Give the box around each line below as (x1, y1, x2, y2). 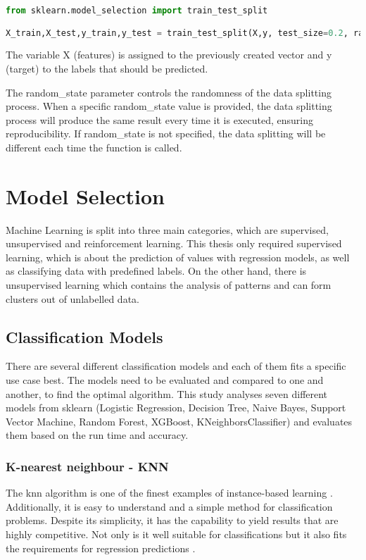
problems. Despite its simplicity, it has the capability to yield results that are (6, 513, 339, 528)
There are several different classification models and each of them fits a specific (6, 359, 346, 373)
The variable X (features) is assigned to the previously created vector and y (6, 47, 332, 62)
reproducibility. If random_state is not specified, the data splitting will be (6, 126, 326, 141)
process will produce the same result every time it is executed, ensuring (6, 112, 313, 127)
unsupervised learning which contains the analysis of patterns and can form (6, 278, 332, 292)
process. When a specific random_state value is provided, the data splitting (6, 99, 332, 113)
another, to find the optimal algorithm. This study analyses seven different (6, 386, 328, 401)
